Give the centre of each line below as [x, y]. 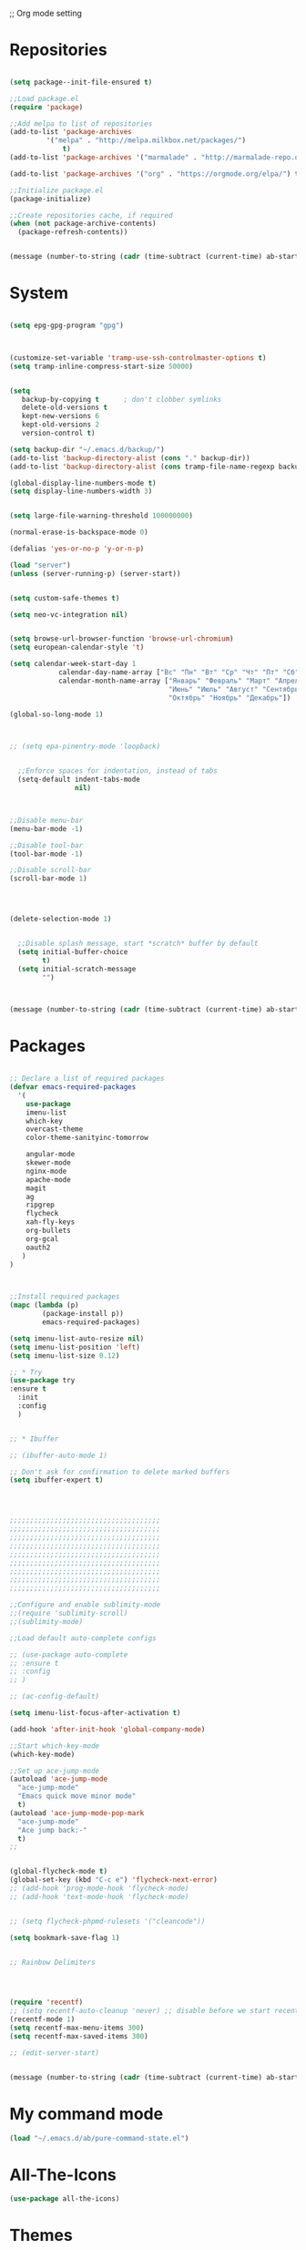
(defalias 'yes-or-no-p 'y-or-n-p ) [77, 549]
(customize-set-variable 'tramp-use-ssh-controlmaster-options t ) [138, 358]
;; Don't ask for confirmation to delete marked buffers [120, 1472]
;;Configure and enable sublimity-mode [85, 1605]
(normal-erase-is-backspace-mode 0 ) [79, 532]
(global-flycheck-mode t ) [58, 1872]
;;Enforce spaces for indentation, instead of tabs [118, 771]
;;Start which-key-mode [55, 1746]
